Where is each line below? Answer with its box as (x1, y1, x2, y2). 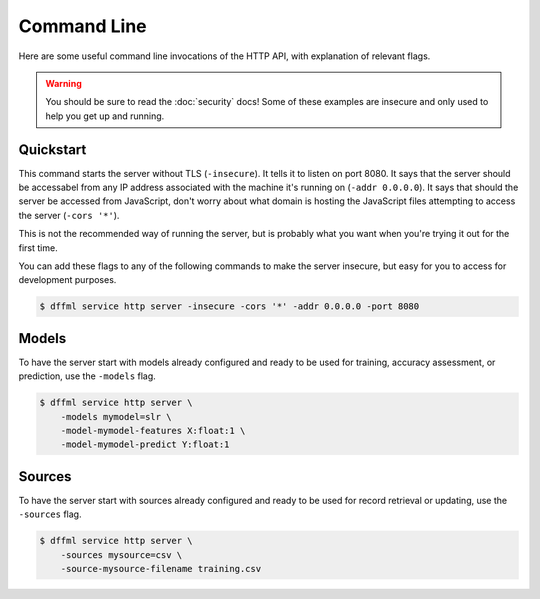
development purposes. (18, 274, 117, 286)
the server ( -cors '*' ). (18, 209, 120, 221)
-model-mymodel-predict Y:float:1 (60, 439, 230, 450)
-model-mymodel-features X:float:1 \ (60, 425, 246, 436)
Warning (45, 77, 82, 89)
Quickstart (18, 141, 87, 158)
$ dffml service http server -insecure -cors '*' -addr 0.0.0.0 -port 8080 (39, 301, 420, 312)
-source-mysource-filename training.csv (60, 563, 262, 575)
